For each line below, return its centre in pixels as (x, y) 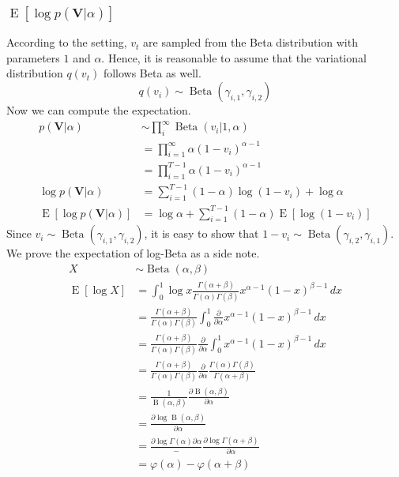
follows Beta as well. (152, 73)
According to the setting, (67, 42)
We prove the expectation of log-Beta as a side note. (133, 253)
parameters (33, 57)
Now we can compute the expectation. (99, 110)
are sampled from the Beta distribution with (250, 42)
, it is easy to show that (201, 233)
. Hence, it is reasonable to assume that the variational (234, 57)
